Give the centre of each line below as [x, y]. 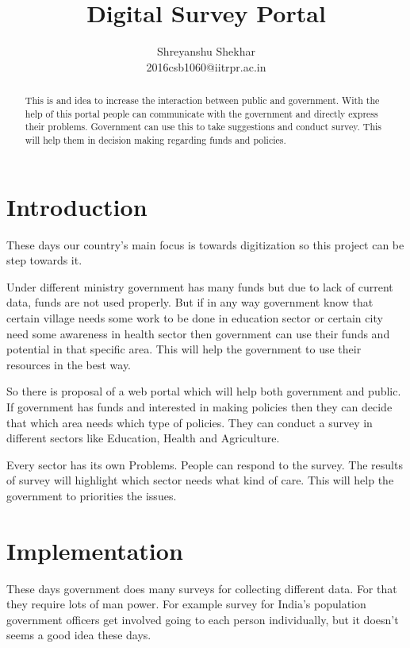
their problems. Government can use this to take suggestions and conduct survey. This [203, 127]
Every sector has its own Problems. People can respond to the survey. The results [205, 464]
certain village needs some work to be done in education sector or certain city [195, 318]
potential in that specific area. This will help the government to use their [184, 349]
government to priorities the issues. [92, 495]
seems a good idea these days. [79, 635]
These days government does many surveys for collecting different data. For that [202, 588]
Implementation [95, 550]
